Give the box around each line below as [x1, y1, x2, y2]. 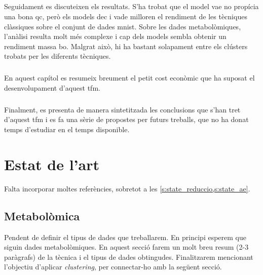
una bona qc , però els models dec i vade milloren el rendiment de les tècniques [4, 11, 247, 21]
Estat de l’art [4, 153, 99, 174]
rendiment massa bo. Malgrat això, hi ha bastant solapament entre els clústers [4, 41, 248, 51]
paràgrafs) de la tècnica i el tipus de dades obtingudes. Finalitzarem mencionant [4, 251, 253, 262]
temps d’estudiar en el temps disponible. [4, 124, 130, 135]
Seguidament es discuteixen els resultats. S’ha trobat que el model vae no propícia [4, 1, 259, 12]
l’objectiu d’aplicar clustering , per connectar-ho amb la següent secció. [4, 261, 222, 272]
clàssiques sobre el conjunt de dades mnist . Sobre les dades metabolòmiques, [4, 21, 241, 31]
